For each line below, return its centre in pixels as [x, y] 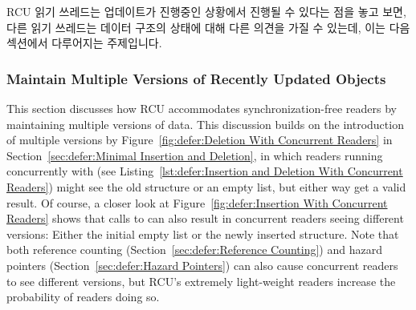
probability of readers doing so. [83, 297]
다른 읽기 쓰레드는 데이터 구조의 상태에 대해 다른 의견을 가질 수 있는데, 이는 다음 [208, 27]
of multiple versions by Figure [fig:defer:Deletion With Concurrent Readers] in [200, 140]
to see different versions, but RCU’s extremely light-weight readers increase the [201, 281]
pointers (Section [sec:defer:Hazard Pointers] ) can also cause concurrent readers [202, 265]
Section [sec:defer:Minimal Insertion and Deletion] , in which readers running [195, 155]
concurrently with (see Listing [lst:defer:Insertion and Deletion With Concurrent [205, 171]
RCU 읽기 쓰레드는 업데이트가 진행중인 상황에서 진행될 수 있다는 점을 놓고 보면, [206, 11]
